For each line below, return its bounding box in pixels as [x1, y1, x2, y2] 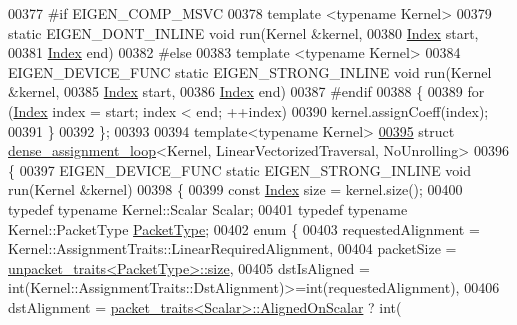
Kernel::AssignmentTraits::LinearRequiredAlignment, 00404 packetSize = [8, 238, 457, 259]
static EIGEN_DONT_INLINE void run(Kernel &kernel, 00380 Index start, [8, 22, 479, 43]
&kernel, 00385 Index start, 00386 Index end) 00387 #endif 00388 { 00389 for [8, 81, 485, 102]
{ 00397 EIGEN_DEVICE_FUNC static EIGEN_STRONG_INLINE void [8, 159, 472, 180]
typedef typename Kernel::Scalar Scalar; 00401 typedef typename [8, 198, 408, 219]
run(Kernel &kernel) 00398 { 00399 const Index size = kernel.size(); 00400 [8, 179, 463, 200]
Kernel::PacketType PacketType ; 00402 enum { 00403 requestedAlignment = [8, 218, 480, 239]
